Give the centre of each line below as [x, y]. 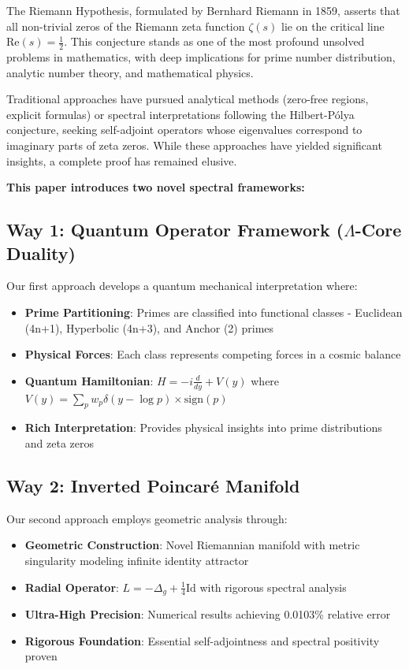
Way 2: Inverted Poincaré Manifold [153, 485]
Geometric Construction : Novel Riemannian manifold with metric [192, 545]
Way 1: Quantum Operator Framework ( [175, 230]
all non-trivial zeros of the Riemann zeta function [126, 26]
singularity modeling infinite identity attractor [137, 560]
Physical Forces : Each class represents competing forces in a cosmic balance [213, 354]
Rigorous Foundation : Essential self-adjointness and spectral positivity [202, 640]
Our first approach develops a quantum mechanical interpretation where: [182, 286]
